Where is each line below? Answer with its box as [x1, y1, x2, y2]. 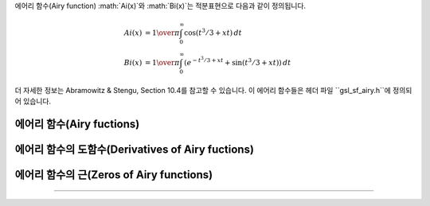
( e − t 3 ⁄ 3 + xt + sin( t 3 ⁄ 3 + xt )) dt [184, 56, 291, 68]
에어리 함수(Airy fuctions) [14, 118, 140, 131]
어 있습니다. [14, 96, 52, 107]
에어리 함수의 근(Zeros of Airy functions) [14, 168, 213, 182]
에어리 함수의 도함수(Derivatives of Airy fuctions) [14, 143, 255, 157]
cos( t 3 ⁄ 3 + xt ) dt [184, 27, 242, 37]
